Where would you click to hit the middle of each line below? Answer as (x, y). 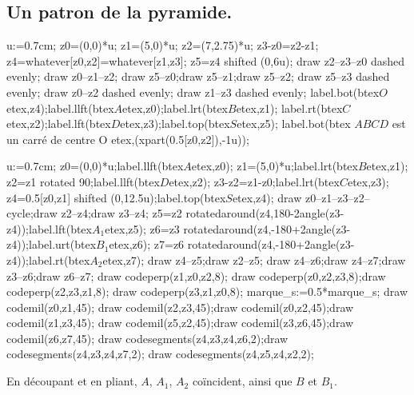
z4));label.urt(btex (52, 244)
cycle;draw (32, 213)
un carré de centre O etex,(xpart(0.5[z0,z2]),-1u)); (128, 139)
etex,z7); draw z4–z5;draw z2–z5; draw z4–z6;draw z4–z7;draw (254, 259)
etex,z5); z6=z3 (142, 228)
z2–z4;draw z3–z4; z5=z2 (121, 213)
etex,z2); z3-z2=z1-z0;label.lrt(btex (254, 181)
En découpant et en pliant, (72, 381)
